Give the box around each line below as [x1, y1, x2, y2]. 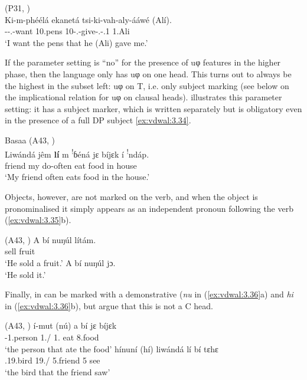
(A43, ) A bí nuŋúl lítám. [5, 233, 96, 245]
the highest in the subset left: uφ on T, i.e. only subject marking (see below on [5, 79, 289, 91]
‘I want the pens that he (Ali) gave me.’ [5, 36, 148, 48]
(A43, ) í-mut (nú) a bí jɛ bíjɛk [5, 319, 117, 332]
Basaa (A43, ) [5, 133, 55, 146]
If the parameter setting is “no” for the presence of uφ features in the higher [5, 56, 281, 68]
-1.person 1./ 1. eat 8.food [5, 330, 99, 343]
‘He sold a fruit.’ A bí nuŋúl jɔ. [5, 256, 116, 268]
